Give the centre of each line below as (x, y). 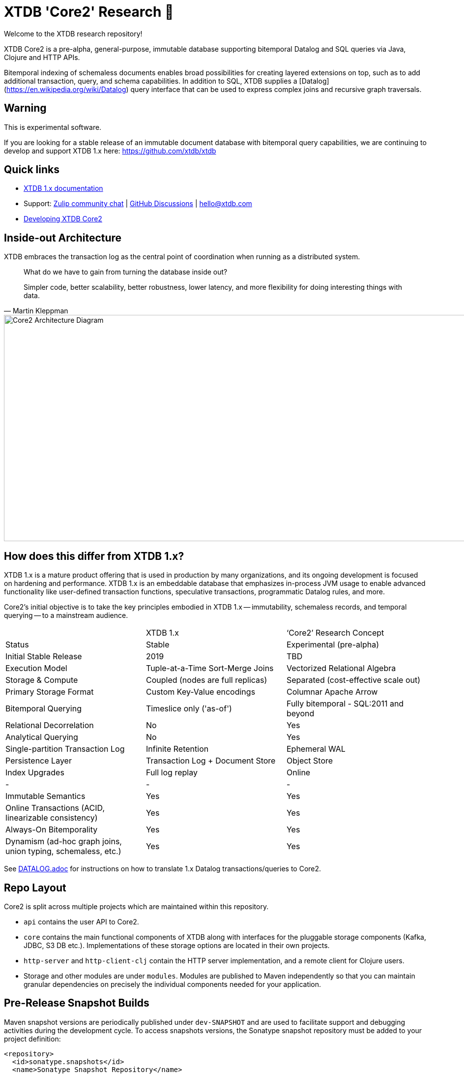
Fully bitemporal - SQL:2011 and (345, 704)
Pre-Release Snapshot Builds (77, 1003)
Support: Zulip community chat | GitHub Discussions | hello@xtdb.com (138, 204)
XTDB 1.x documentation (63, 188)
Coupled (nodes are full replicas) (206, 680)
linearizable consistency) (52, 818)
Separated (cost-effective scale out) (353, 680)
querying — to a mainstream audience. (66, 615)
